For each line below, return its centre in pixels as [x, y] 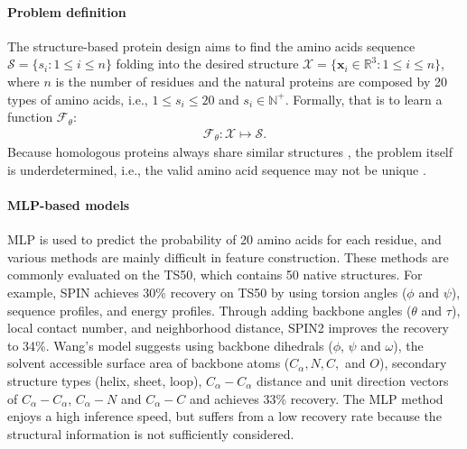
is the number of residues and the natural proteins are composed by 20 [251, 81]
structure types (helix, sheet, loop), [105, 380]
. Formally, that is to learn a [364, 99]
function [30, 117]
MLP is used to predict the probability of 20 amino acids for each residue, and [224, 239]
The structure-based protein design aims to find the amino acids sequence [211, 46]
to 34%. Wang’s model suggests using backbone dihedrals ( [170, 345]
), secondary [413, 363]
